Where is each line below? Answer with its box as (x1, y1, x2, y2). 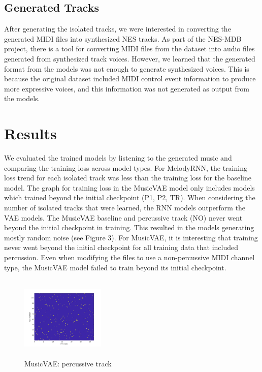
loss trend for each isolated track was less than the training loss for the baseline (4, 172, 251, 183)
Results (4, 123, 57, 144)
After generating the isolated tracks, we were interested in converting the (4, 23, 231, 34)
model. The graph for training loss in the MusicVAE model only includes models (4, 182, 255, 193)
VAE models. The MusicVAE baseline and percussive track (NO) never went (4, 212, 243, 223)
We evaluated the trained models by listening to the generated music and (4, 152, 232, 163)
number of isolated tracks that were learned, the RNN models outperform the (4, 202, 246, 213)
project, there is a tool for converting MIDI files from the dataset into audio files (4, 43, 255, 54)
